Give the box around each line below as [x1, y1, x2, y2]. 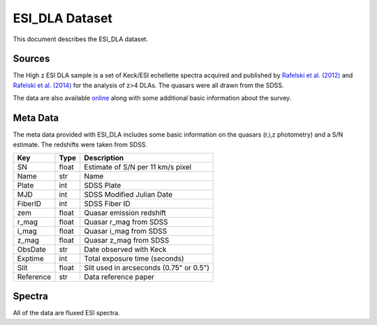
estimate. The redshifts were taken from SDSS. [13, 140, 148, 149]
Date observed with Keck [84, 244, 167, 254]
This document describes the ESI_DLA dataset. [13, 35, 149, 43]
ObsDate [17, 244, 47, 254]
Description [84, 153, 124, 162]
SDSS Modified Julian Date [84, 189, 172, 199]
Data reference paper [84, 272, 155, 282]
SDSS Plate [84, 180, 121, 190]
